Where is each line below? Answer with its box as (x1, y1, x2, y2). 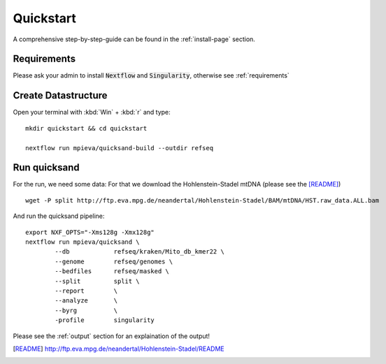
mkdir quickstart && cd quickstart (25, 124, 148, 132)
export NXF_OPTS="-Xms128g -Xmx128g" (25, 228, 155, 236)
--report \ (55, 286, 118, 295)
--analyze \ (55, 297, 118, 305)
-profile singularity (55, 316, 155, 324)
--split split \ (55, 277, 140, 285)
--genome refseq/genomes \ (55, 257, 173, 265)
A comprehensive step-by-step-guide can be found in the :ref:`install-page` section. (13, 35, 255, 43)
